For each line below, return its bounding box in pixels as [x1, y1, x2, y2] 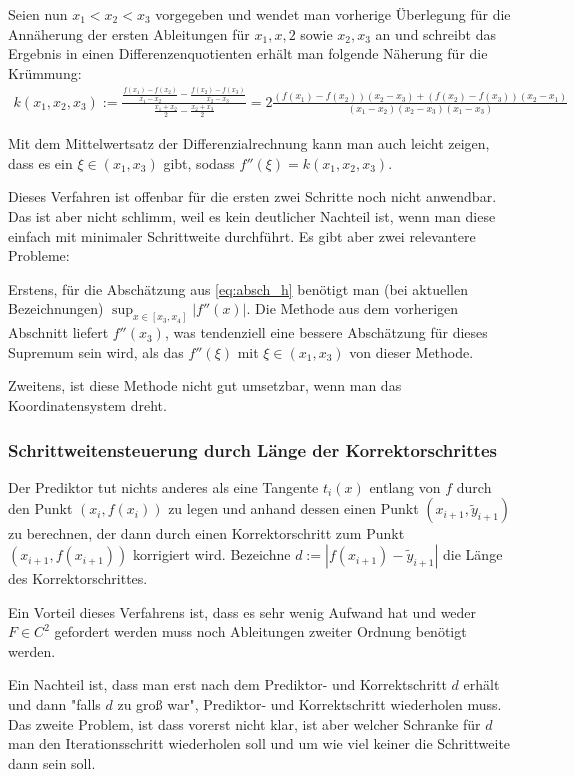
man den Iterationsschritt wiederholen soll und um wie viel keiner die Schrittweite [8, 733, 511, 754]
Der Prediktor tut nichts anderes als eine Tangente [8, 476, 319, 497]
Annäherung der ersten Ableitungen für [8, 23, 250, 44]
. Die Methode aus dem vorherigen [246, 298, 459, 319]
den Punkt [8, 498, 73, 519]
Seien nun [8, 4, 68, 24]
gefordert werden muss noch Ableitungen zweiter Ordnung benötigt [54, 621, 467, 642]
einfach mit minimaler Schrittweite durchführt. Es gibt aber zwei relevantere [8, 225, 476, 246]
